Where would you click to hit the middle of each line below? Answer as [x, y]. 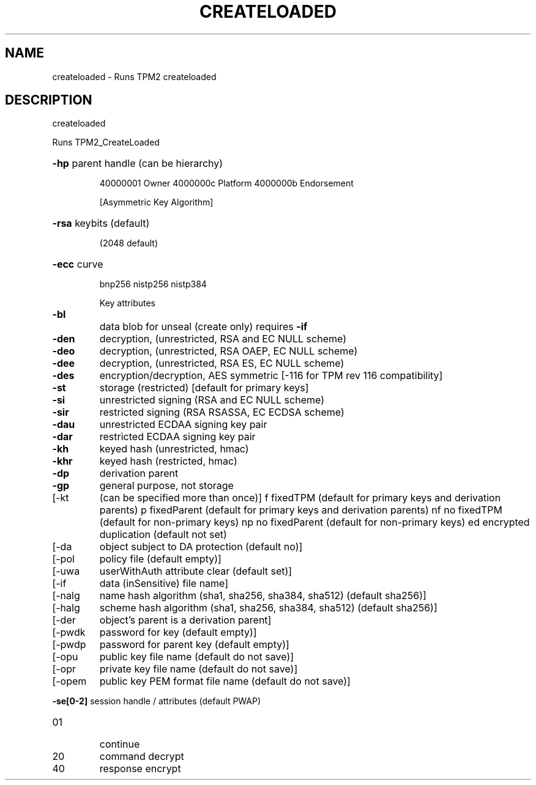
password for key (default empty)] [178, 632]
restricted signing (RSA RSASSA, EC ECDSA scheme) [222, 412]
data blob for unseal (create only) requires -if [203, 327]
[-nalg [66, 596]
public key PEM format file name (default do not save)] [225, 681]
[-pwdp [69, 645]
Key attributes [128, 303]
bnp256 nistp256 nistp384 [153, 284]
